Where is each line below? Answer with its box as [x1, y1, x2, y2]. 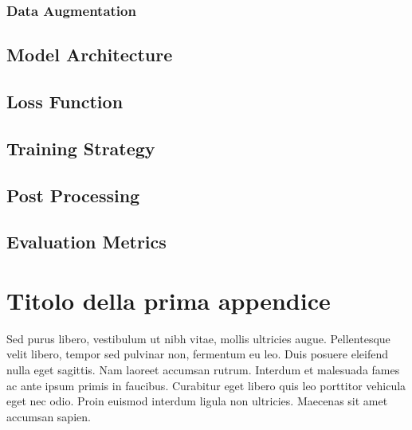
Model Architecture [6, 42, 173, 67]
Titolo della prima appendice [6, 283, 331, 316]
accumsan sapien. [6, 408, 91, 424]
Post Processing [6, 182, 140, 207]
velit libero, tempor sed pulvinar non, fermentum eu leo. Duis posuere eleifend [6, 346, 388, 362]
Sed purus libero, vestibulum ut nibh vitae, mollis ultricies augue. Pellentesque [6, 330, 390, 346]
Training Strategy [6, 135, 155, 160]
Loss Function [6, 89, 124, 114]
